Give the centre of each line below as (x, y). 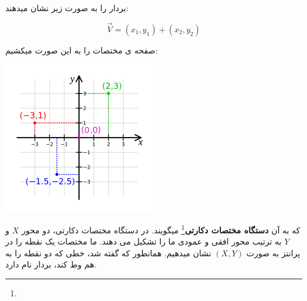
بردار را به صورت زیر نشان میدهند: (67, 8)
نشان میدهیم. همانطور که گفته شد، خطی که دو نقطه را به (108, 252)
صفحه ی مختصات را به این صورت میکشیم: (82, 50)
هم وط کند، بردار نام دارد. (51, 264)
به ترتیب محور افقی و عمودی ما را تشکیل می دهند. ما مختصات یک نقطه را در (143, 241)
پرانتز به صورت (273, 252)
